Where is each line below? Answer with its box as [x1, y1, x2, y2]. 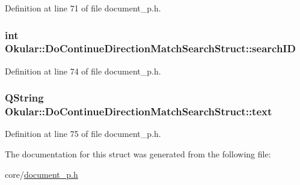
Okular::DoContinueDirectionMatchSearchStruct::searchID [5, 41, 296, 56]
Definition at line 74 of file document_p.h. [5, 64, 161, 77]
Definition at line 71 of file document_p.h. [5, 2, 161, 14]
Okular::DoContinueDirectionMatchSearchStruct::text [5, 104, 272, 119]
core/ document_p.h [5, 168, 78, 180]
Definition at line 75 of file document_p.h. [5, 127, 161, 140]
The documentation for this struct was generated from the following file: [5, 148, 271, 160]
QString [5, 90, 44, 105]
